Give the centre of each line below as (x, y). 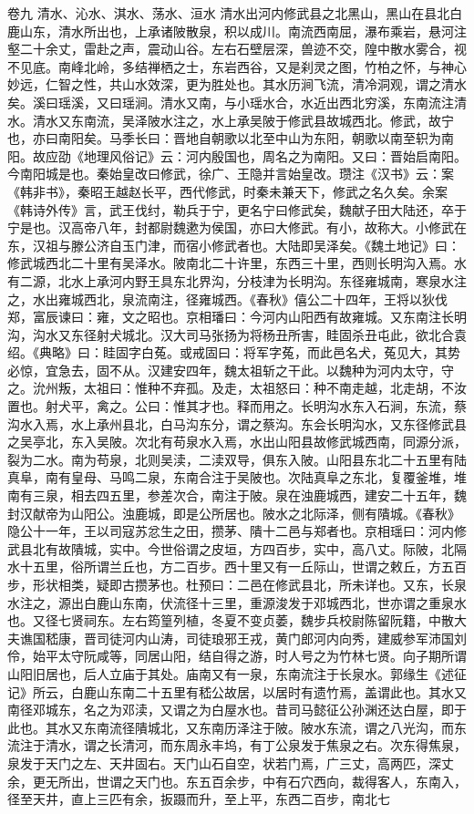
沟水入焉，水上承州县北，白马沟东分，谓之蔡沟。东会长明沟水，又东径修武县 (237, 423)
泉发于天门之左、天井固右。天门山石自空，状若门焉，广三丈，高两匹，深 (224, 762)
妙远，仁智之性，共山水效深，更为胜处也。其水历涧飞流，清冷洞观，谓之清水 (237, 84)
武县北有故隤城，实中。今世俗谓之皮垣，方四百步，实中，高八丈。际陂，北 (231, 548)
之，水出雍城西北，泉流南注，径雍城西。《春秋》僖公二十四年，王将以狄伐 (227, 299)
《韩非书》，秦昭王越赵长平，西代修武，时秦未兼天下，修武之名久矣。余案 (227, 191)
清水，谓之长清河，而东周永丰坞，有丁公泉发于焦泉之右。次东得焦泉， (256, 745)
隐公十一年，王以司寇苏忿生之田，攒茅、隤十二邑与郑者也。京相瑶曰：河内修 (237, 531)
